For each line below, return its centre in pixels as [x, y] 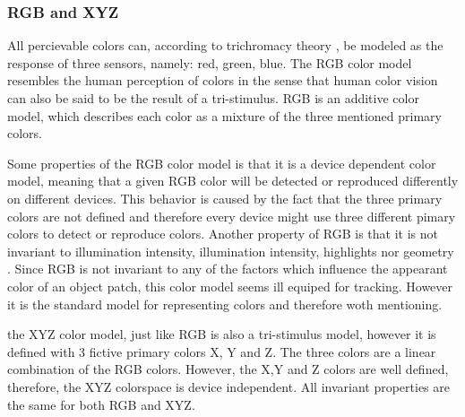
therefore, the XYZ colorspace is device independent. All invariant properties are [229, 386]
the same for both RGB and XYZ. [101, 404]
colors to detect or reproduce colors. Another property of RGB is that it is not [223, 234]
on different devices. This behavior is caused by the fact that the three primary [225, 198]
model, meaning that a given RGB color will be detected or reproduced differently [233, 181]
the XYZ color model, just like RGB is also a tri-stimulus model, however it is [222, 334]
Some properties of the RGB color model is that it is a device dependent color [222, 163]
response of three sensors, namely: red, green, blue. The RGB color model [210, 62]
